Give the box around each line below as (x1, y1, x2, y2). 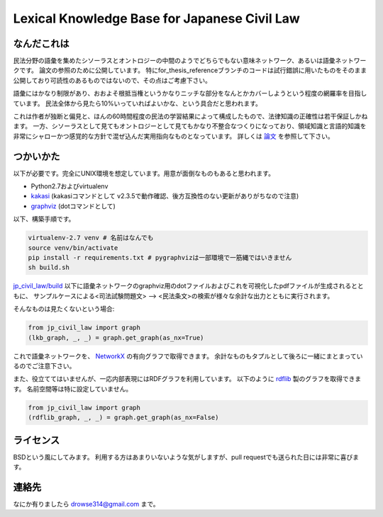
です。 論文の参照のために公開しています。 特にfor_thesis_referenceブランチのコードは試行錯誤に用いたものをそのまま (18, 66, 367, 74)
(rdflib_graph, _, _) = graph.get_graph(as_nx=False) (28, 414, 219, 421)
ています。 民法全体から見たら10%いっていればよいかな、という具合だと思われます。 (13, 99, 262, 108)
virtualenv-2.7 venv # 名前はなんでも (28, 234, 154, 242)
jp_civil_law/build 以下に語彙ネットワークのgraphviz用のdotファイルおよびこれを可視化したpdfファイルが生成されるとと (13, 282, 365, 290)
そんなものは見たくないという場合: (13, 305, 115, 313)
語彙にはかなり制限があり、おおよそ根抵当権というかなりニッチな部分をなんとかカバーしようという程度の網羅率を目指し (13, 89, 367, 98)
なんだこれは (13, 38, 70, 50)
